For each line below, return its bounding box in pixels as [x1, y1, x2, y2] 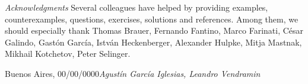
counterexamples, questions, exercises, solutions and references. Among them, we [5, 12, 299, 25]
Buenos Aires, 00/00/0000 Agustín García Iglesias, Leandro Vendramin [5, 67, 261, 79]
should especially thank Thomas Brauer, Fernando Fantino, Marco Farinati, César [5, 24, 304, 37]
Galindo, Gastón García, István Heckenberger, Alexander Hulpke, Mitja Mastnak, [5, 35, 302, 48]
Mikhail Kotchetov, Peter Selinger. [5, 47, 131, 60]
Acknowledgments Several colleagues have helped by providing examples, [5, 1, 268, 13]
